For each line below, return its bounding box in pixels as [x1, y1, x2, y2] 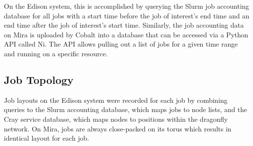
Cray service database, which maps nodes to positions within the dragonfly [4, 114, 228, 124]
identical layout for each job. [4, 133, 89, 143]
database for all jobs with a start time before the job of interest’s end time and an [4, 10, 250, 20]
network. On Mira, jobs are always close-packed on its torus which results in [4, 123, 232, 133]
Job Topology [4, 72, 74, 87]
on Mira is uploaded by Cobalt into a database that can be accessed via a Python [4, 29, 249, 39]
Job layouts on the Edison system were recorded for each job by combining [4, 95, 228, 105]
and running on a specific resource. [4, 48, 108, 58]
